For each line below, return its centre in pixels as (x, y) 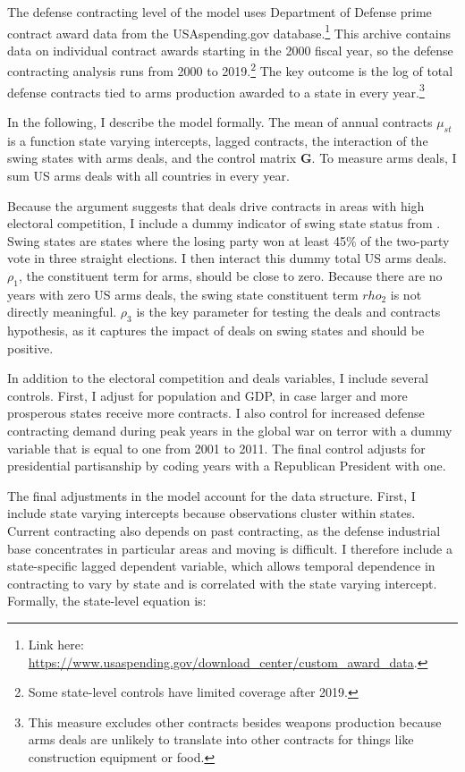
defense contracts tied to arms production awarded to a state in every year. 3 (216, 90)
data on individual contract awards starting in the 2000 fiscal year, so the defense (230, 50)
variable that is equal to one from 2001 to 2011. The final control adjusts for (216, 448)
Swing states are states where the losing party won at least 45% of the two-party (228, 240)
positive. (30, 348)
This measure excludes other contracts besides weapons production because (235, 721)
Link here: (56, 644)
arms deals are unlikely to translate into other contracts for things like (221, 739)
